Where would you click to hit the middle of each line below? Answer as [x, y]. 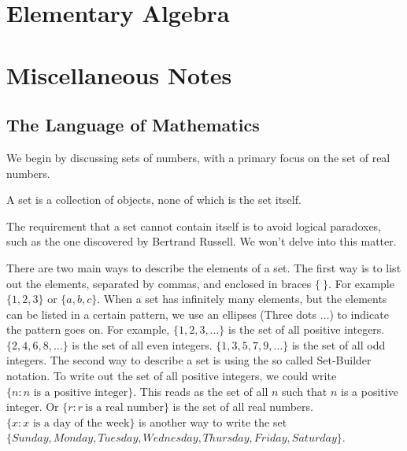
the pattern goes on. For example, [88, 329]
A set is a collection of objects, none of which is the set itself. [154, 200]
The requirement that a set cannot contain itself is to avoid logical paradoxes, [194, 225]
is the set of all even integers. [142, 344]
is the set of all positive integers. [306, 329]
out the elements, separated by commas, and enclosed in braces [159, 283]
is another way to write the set [213, 421]
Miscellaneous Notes [119, 74]
